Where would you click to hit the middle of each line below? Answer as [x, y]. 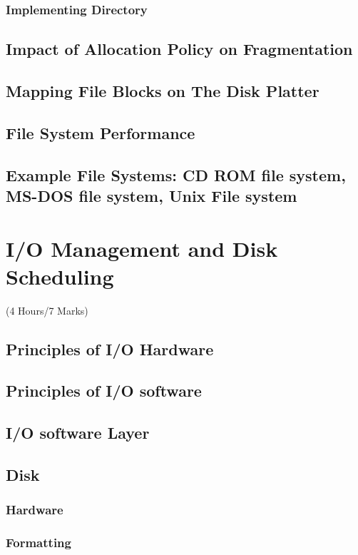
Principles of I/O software [104, 391]
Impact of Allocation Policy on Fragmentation [179, 49]
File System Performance [101, 132]
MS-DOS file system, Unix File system [152, 195]
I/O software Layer [78, 433]
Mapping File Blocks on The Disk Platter [163, 91]
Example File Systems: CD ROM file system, [176, 174]
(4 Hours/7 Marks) [47, 310]
